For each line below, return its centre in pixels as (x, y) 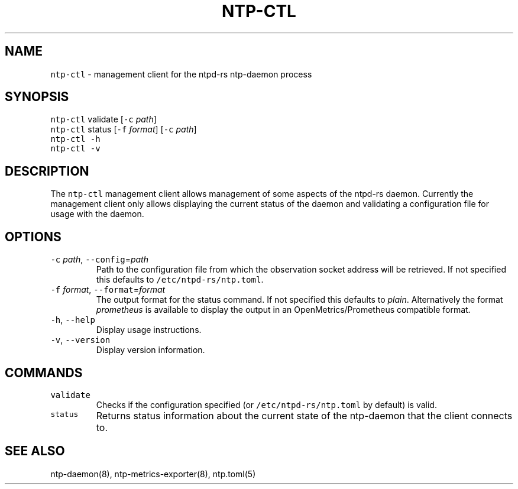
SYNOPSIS (37, 97)
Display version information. (150, 350)
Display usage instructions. (149, 330)
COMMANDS (44, 373)
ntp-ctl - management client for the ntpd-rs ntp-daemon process (181, 74)
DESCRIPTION (47, 171)
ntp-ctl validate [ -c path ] (103, 119)
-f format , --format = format (108, 290)
